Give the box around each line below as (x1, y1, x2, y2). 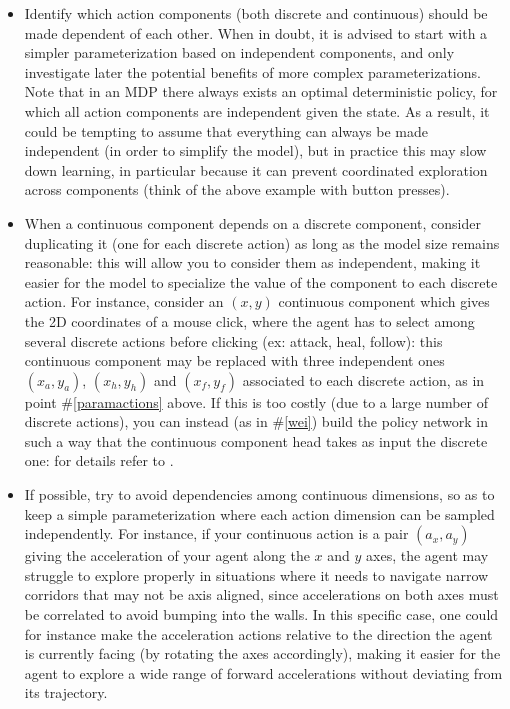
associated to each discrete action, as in (242, 369, 485, 390)
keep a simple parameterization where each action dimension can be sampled (24, 503, 495, 524)
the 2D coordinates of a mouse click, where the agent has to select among (24, 310, 475, 331)
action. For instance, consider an (24, 291, 224, 312)
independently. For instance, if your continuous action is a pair (24, 523, 409, 544)
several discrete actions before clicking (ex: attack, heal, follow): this (24, 330, 443, 351)
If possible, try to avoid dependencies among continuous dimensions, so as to (24, 484, 495, 505)
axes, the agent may (366, 545, 489, 566)
